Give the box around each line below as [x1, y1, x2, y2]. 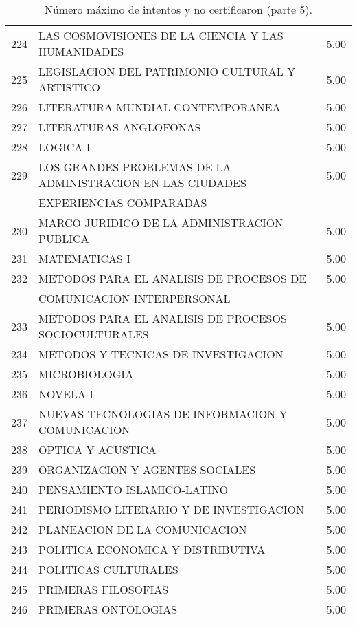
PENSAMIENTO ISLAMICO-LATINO [38, 482, 229, 497]
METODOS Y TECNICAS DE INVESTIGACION [38, 346, 284, 362]
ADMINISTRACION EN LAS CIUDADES [38, 175, 246, 191]
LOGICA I [38, 139, 91, 155]
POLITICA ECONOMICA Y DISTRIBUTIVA [38, 541, 266, 557]
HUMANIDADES [38, 43, 124, 59]
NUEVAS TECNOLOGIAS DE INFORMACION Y [38, 406, 288, 422]
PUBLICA [38, 230, 89, 246]
